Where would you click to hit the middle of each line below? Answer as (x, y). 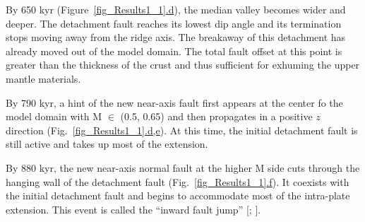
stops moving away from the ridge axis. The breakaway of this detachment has (176, 37)
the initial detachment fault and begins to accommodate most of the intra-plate (178, 195)
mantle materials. (43, 78)
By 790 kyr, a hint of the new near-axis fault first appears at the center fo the (174, 102)
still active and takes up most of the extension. (107, 144)
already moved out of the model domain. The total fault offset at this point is (174, 51)
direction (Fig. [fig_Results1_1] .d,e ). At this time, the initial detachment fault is (182, 130)
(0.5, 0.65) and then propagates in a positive (216, 116)
